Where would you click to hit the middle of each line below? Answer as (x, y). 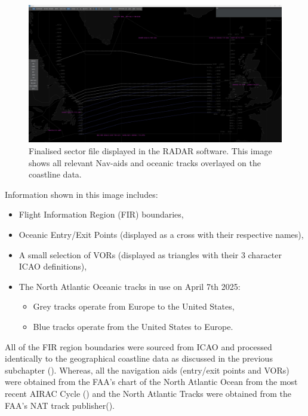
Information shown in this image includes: (81, 194)
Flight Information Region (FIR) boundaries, (101, 214)
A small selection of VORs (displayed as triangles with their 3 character (150, 254)
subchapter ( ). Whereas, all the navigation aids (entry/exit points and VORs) (147, 370)
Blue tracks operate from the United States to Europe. (133, 326)
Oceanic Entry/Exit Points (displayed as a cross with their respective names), (161, 234)
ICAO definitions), (53, 266)
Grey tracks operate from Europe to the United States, (134, 306)
